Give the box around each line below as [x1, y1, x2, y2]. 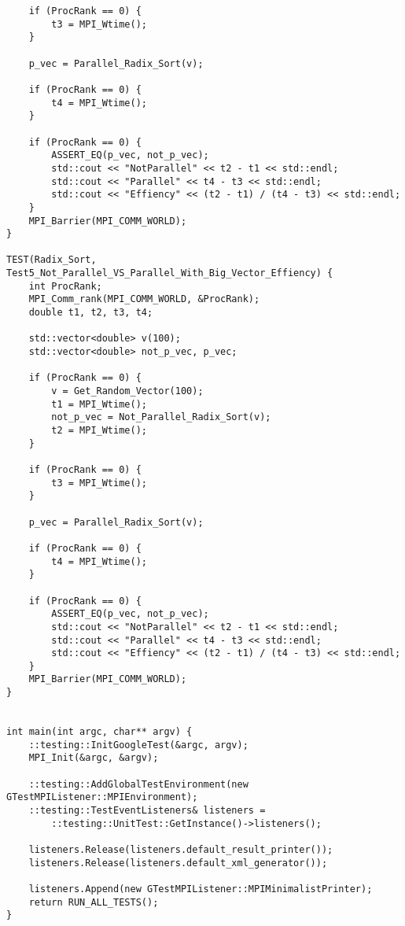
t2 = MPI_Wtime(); [51, 425, 147, 436]
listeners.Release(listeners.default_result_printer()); [28, 844, 333, 855]
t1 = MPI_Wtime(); [51, 398, 147, 410]
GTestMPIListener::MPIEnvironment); [6, 791, 198, 803]
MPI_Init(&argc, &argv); [28, 752, 159, 764]
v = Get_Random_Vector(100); [51, 386, 204, 397]
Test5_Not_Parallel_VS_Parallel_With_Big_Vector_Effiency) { [6, 267, 333, 279]
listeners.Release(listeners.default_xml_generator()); [28, 857, 328, 869]
